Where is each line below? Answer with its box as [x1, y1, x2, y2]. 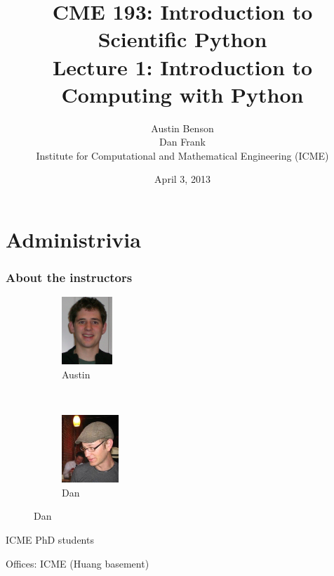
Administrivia [6, 225, 141, 254]
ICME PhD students [6, 532, 94, 547]
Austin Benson [151, 120, 214, 135]
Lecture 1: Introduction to [52, 52, 313, 81]
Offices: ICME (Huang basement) [6, 556, 149, 570]
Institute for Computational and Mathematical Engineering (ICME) [36, 148, 329, 162]
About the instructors [6, 269, 133, 286]
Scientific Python [98, 25, 267, 53]
